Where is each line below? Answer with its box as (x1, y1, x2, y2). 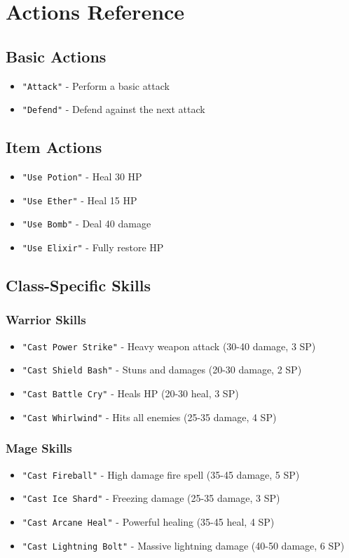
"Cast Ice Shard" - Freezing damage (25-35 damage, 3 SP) (22, 491, 280, 505)
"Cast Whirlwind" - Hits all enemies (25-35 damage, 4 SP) (22, 409, 277, 424)
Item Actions (6, 136, 102, 158)
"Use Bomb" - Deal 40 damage (22, 216, 151, 231)
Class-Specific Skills (6, 274, 151, 296)
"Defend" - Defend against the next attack (22, 102, 205, 117)
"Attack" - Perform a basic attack (22, 78, 170, 93)
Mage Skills (6, 439, 72, 457)
